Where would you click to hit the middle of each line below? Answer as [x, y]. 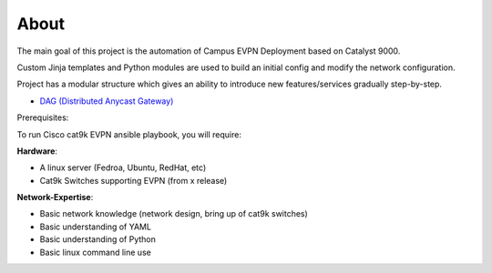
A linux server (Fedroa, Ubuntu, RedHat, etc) [123, 167]
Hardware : [37, 151]
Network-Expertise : [55, 197]
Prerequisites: [43, 117]
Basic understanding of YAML [96, 227]
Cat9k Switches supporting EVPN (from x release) [133, 180]
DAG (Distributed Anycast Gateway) [107, 101]
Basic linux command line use [96, 252]
